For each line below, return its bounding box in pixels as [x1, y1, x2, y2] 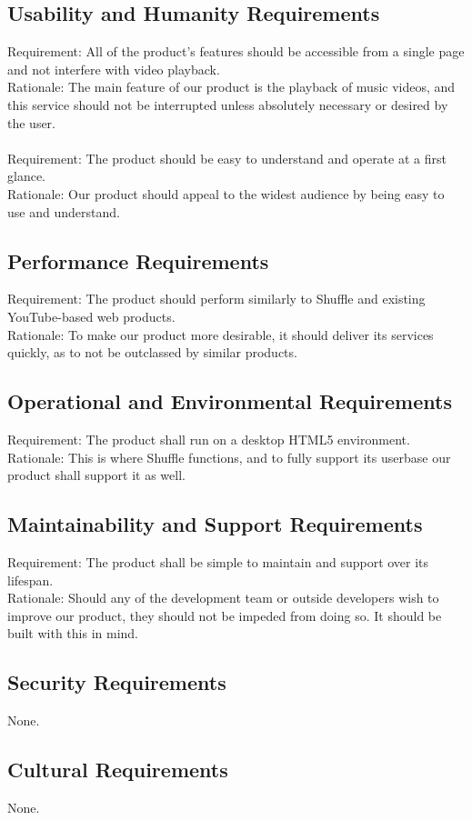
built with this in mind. [7, 624, 139, 643]
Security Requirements [7, 668, 226, 696]
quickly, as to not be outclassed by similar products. [7, 343, 297, 362]
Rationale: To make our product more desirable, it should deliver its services [7, 325, 434, 344]
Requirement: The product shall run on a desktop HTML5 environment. [7, 429, 410, 448]
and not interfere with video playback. [7, 59, 220, 78]
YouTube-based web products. [7, 306, 176, 325]
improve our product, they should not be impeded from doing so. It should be [7, 605, 442, 625]
